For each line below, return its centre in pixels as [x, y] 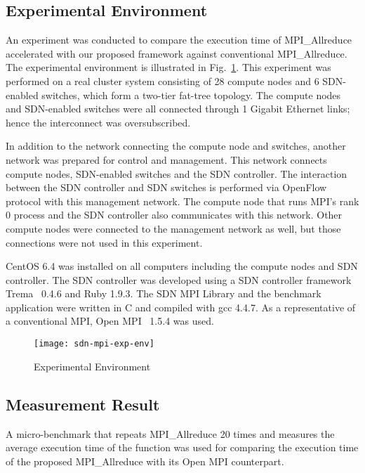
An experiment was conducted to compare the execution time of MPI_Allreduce [179, 40]
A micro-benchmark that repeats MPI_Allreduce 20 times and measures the [170, 433]
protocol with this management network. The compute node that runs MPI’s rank [182, 201]
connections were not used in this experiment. [104, 242]
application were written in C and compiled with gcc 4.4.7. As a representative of [181, 307]
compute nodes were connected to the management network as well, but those [173, 228]
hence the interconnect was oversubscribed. [98, 122]
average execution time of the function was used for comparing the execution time [182, 447]
